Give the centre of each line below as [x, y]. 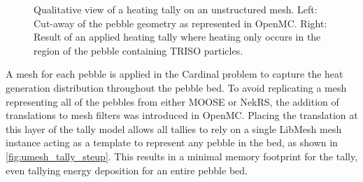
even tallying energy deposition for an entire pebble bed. [127, 170]
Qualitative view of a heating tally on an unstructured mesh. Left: [176, 9]
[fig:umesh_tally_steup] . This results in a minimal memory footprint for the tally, [182, 156]
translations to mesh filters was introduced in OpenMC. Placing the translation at [182, 115]
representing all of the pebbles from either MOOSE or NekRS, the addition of [172, 101]
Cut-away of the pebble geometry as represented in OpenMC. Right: [180, 23]
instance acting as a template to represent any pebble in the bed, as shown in [172, 142]
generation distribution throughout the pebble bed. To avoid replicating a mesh [176, 87]
